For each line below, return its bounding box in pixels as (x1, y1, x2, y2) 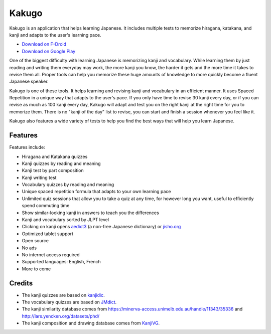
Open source (22, 238, 49, 244)
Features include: (9, 144, 45, 150)
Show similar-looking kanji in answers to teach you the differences (22, 210, 159, 216)
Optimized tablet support (22, 231, 74, 237)
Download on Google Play (22, 48, 76, 54)
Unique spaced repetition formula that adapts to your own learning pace (22, 189, 171, 195)
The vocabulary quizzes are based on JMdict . (22, 299, 117, 305)
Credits (9, 279, 33, 287)
